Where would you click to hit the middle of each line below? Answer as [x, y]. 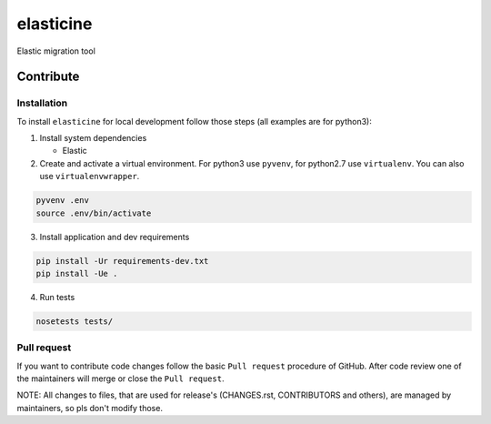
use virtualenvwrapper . [90, 177]
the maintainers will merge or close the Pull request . [120, 379]
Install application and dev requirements [115, 237]
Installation [42, 103]
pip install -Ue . [77, 273]
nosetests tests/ [75, 321]
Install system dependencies [93, 138]
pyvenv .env [63, 201]
